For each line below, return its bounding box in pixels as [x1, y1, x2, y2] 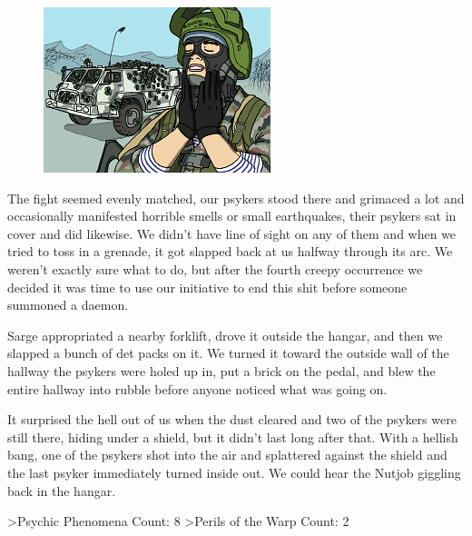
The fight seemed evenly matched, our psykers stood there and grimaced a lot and [7, 188, 465, 207]
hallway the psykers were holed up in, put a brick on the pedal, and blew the [7, 361, 436, 380]
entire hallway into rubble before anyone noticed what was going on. [7, 379, 388, 398]
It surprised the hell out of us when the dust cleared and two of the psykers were [7, 410, 457, 429]
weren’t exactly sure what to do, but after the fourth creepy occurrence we [7, 259, 423, 278]
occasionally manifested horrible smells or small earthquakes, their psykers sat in [7, 206, 457, 225]
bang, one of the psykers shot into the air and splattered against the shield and [7, 445, 447, 464]
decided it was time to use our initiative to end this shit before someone [7, 277, 408, 296]
